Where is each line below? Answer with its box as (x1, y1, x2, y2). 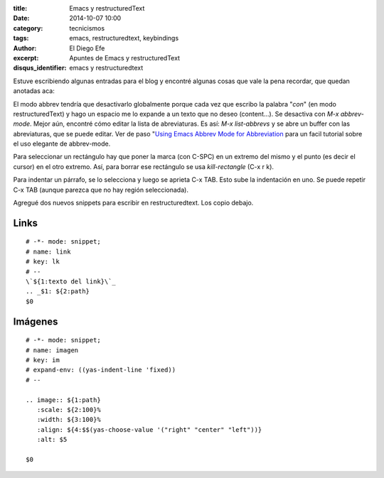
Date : (13, 14, 30, 23)
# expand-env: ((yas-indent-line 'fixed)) (26, 366, 176, 374)
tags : (13, 34, 29, 43)
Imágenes (13, 315, 58, 327)
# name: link (26, 247, 71, 256)
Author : (13, 43, 37, 53)
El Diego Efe (69, 43, 105, 53)
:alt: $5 (36, 435, 68, 444)
